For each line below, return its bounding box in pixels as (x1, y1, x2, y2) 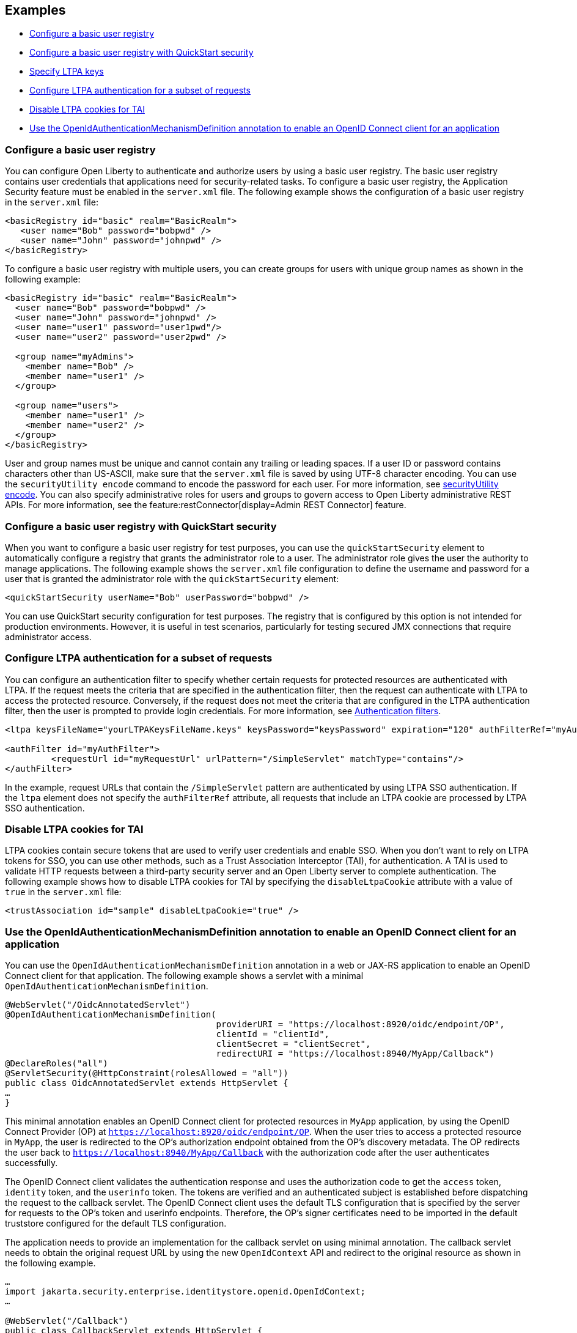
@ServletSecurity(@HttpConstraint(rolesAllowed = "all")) (5, 1068, 288, 1079)
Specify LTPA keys (29, 66, 104, 77)
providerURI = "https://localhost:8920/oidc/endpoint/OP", (216, 1019, 505, 1030)
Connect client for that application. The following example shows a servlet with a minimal (5, 970, 364, 981)
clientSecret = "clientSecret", (216, 1039, 371, 1049)
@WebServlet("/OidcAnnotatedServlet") (5, 1000, 191, 1010)
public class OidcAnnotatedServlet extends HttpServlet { (5, 1078, 288, 1088)
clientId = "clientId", (216, 1029, 330, 1039)
